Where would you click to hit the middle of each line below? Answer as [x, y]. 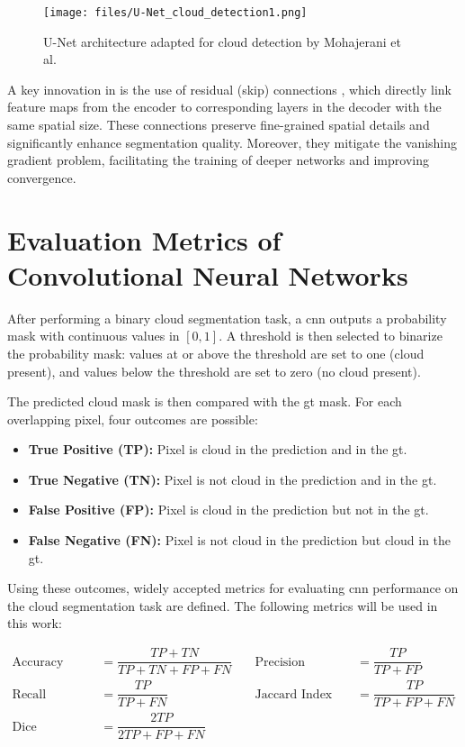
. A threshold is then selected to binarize [331, 336]
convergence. [42, 177]
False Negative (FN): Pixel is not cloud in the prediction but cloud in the [240, 540]
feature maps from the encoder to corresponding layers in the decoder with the [224, 107]
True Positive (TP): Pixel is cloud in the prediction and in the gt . [218, 449]
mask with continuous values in [94, 336]
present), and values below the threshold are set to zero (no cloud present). [214, 371]
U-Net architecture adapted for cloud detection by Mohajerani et [223, 41]
